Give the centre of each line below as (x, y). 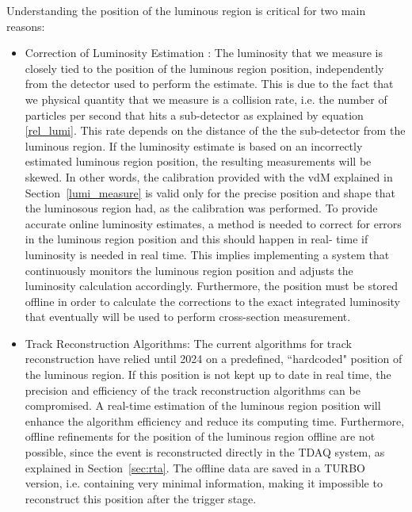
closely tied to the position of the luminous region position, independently (204, 68)
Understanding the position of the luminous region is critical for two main (186, 10)
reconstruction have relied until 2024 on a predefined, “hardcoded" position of (214, 359)
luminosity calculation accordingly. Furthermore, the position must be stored (211, 286)
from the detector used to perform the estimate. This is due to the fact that (209, 84)
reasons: (26, 26)
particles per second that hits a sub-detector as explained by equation (194, 115)
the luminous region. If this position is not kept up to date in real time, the (208, 374)
